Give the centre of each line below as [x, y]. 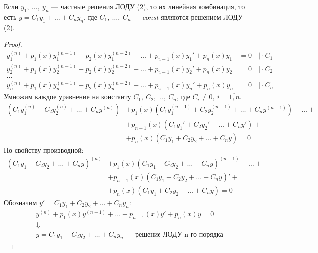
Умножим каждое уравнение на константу [68, 97]
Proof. [13, 44]
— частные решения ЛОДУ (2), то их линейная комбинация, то [148, 6]
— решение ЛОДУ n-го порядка [174, 234]
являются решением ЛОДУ [202, 17]
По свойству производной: [44, 149]
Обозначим [21, 202]
